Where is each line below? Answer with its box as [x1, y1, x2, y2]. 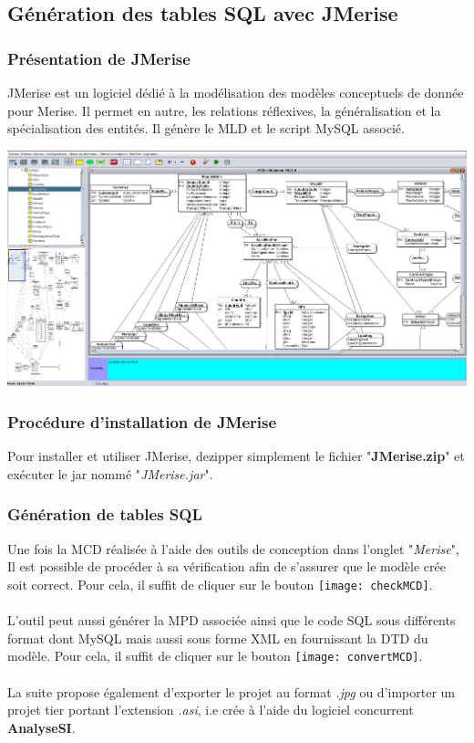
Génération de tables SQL [7, 503, 202, 526]
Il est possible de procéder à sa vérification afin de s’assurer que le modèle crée [7, 557, 446, 576]
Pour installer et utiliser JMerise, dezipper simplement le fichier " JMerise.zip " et [7, 446, 465, 466]
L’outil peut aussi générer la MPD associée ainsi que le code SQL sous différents [7, 611, 456, 630]
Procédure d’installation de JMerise [7, 410, 277, 433]
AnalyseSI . [7, 717, 76, 737]
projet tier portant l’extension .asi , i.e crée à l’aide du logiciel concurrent [7, 700, 414, 719]
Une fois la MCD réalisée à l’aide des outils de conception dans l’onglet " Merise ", [7, 539, 459, 558]
